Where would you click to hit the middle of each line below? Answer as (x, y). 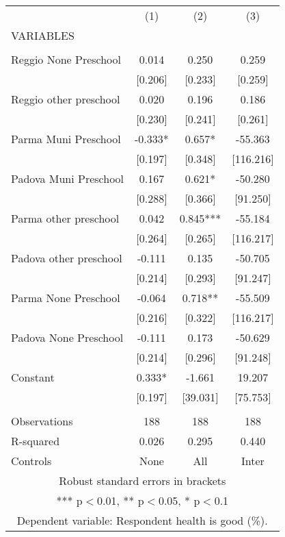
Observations (42, 421)
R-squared (36, 441)
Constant (33, 377)
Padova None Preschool (67, 337)
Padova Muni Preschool (68, 178)
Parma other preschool (65, 218)
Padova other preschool (67, 258)
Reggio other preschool (66, 99)
